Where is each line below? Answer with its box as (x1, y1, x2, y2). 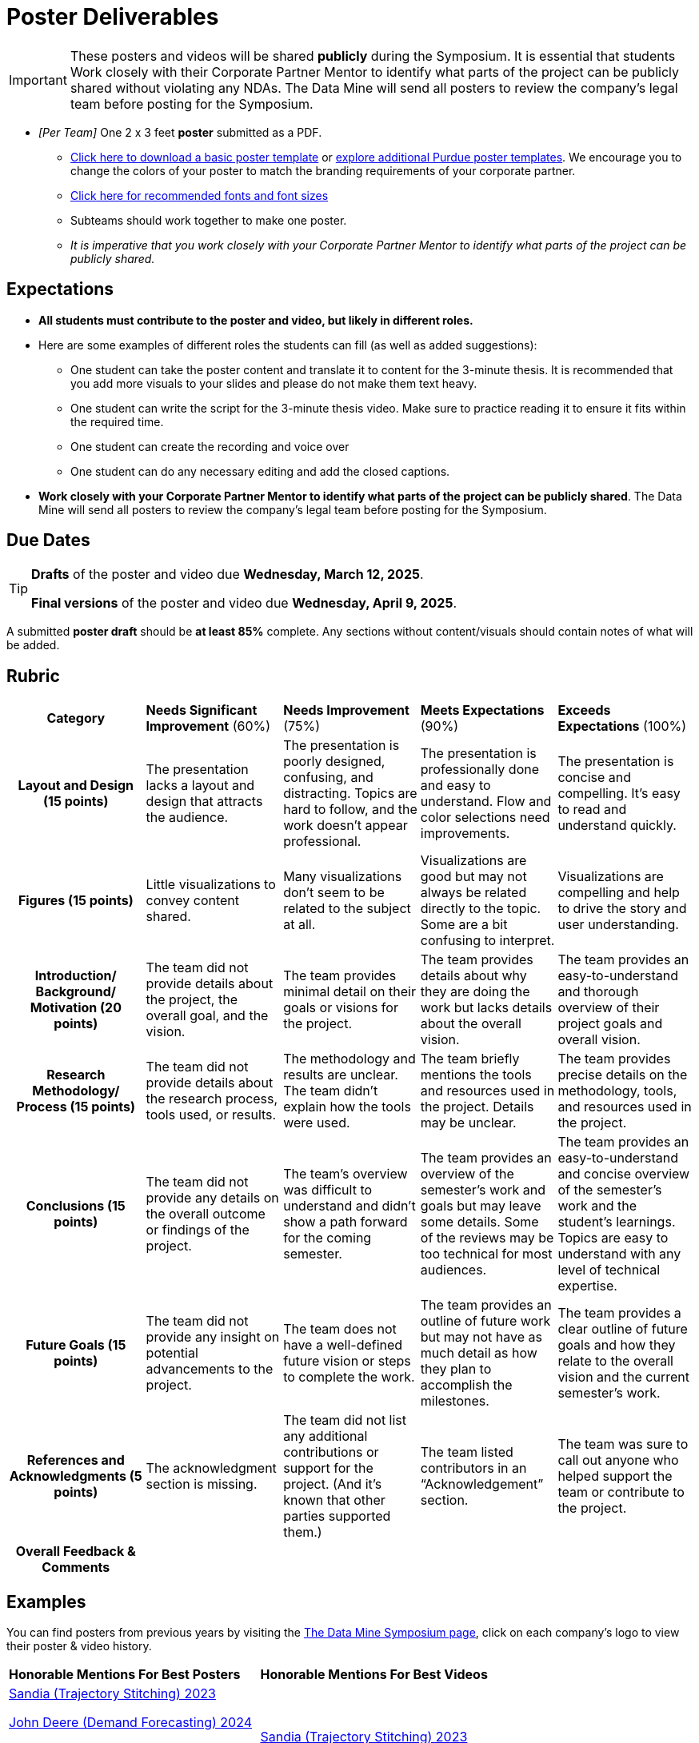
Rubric (6, 665, 60, 686)
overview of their (557, 999, 660, 1016)
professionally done (420, 761, 539, 778)
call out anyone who (557, 1452, 679, 1469)
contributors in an (420, 1460, 527, 1477)
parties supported (283, 1508, 391, 1525)
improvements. (420, 825, 510, 842)
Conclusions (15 (26, 1198, 126, 1215)
